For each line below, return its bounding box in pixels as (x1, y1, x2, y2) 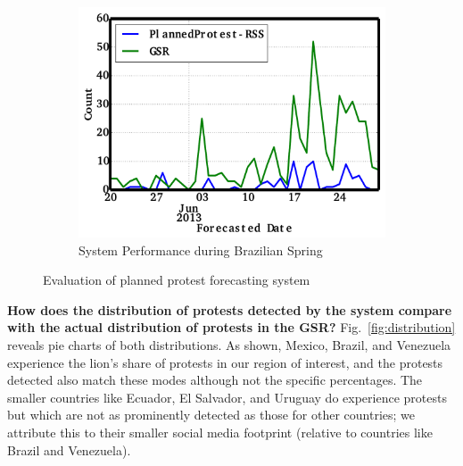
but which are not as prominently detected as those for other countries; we (7, 405, 416, 424)
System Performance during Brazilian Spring (79, 240, 323, 259)
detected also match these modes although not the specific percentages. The (7, 370, 423, 389)
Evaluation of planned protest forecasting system (43, 270, 310, 289)
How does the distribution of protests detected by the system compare (7, 300, 452, 319)
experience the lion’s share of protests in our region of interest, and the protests (7, 353, 443, 371)
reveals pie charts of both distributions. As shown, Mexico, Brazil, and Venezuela (7, 335, 451, 354)
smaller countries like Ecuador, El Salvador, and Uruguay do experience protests (7, 387, 447, 406)
